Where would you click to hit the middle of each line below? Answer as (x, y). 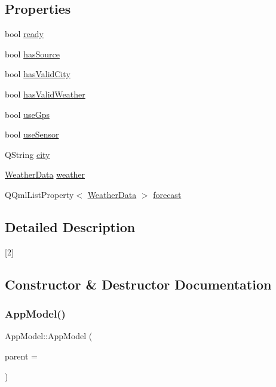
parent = (21, 356)
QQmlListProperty (39, 194)
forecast (167, 194)
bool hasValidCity (38, 74)
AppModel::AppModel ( (49, 336)
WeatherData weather (45, 174)
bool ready (24, 34)
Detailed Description (70, 226)
